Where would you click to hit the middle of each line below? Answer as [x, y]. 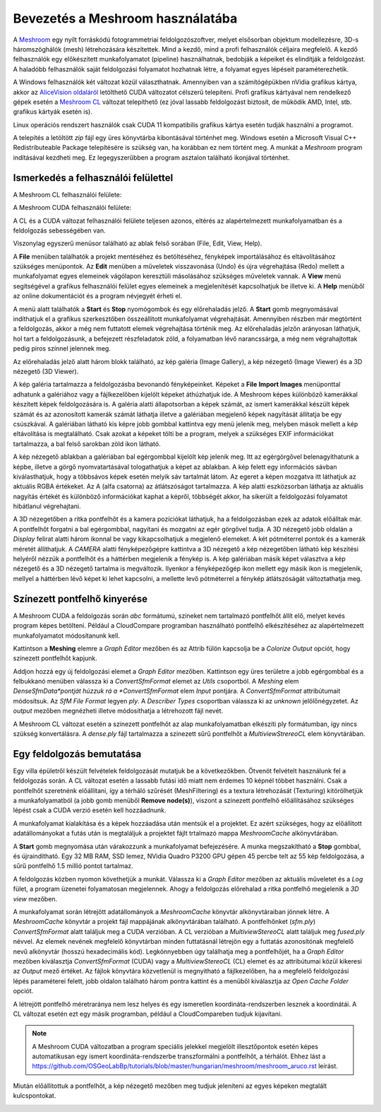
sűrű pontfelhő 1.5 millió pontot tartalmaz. [73, 866]
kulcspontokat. [35, 1096]
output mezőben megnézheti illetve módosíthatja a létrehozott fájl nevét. [118, 711]
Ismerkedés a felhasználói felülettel [93, 178]
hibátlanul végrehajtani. [47, 506]
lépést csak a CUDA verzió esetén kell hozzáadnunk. [90, 810]
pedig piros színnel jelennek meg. [62, 349]
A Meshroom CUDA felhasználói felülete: [72, 208]
